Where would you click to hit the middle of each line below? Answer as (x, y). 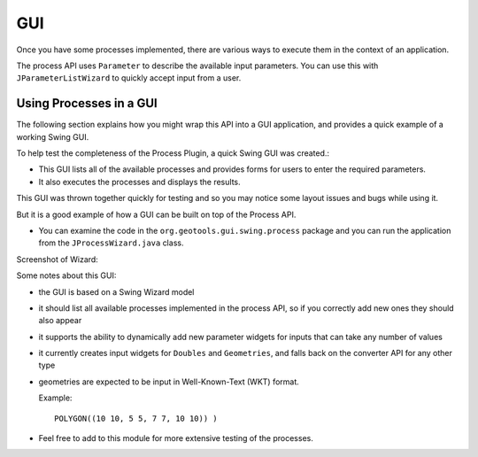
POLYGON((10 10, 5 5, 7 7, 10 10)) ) (136, 418)
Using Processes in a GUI (87, 103)
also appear (60, 321)
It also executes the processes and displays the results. (139, 182)
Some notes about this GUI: (66, 275)
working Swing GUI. (53, 136)
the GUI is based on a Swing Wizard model (116, 291)
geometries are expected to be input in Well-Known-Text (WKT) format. (169, 382)
